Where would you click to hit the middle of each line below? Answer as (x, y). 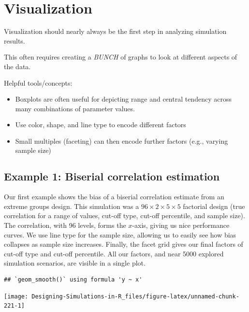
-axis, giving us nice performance (181, 225)
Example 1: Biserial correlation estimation (112, 176)
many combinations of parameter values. (75, 108)
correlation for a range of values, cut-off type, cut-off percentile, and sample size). (124, 215)
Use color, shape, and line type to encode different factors (101, 125)
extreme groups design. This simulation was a (72, 206)
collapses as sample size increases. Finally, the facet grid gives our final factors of (124, 244)
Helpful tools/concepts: (38, 82)
